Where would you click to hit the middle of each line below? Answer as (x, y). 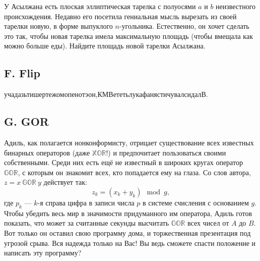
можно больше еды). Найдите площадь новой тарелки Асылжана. (105, 46)
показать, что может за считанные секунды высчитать (87, 223)
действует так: (65, 182)
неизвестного (236, 6)
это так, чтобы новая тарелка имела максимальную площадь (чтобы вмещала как (128, 36)
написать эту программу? (43, 253)
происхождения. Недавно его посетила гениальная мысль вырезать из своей (120, 16)
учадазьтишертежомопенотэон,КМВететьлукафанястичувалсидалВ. (106, 94)
